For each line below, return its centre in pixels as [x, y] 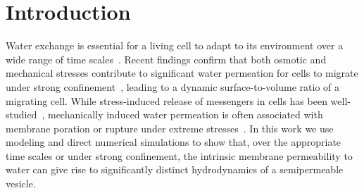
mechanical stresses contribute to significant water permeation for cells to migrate [182, 73]
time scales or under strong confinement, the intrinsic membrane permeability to [179, 155]
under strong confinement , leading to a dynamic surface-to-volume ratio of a [172, 86]
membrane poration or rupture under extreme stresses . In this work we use [170, 128]
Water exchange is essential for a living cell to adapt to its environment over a [175, 45]
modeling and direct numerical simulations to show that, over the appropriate [174, 142]
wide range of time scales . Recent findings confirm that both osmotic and [166, 59]
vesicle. [21, 183]
